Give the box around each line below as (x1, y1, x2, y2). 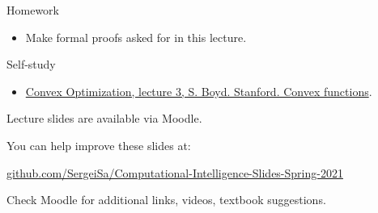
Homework (6, 2, 59, 18)
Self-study (6, 56, 56, 73)
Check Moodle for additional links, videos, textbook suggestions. (6, 191, 326, 208)
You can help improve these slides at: (6, 136, 191, 153)
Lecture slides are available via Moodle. (6, 110, 202, 127)
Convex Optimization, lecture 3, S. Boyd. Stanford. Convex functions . (25, 82, 372, 99)
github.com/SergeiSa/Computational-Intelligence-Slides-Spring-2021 (6, 164, 343, 181)
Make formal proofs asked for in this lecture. (25, 28, 247, 45)
